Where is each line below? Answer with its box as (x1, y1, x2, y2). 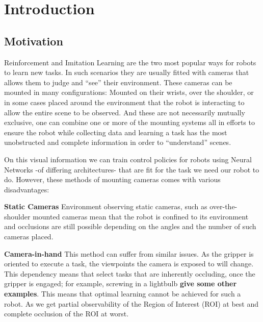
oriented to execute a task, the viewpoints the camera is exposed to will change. (4, 258, 254, 269)
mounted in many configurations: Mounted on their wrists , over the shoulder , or (4, 87, 254, 97)
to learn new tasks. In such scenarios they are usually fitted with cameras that (4, 67, 249, 78)
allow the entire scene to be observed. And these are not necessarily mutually (4, 107, 245, 117)
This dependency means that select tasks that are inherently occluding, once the (4, 268, 255, 279)
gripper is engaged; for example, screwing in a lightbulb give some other (4, 278, 237, 289)
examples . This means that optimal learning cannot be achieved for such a (4, 288, 241, 299)
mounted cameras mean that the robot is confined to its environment (33, 211, 249, 221)
